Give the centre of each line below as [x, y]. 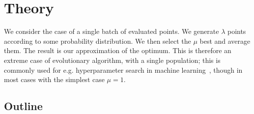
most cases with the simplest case [54, 79]
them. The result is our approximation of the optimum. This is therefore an [118, 50]
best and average [225, 41]
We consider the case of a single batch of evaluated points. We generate [112, 31]
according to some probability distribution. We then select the [98, 41]
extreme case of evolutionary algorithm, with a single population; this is [112, 60]
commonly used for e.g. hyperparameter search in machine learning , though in [123, 70]
